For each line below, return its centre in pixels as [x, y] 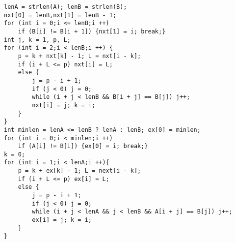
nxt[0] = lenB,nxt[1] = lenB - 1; [60, 15]
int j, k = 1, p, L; [38, 40]
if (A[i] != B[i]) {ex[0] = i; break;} [83, 146]
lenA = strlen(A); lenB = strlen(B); [65, 7]
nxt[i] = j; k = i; [64, 105]
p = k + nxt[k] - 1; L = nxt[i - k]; [79, 56]
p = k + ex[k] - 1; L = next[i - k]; [79, 171]
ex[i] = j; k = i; [62, 220]
